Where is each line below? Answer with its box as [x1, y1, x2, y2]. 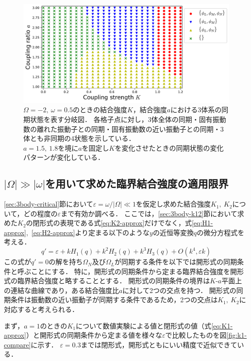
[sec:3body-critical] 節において [4, 199, 93, 209]
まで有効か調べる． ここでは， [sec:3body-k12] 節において [61, 208, 237, 218]
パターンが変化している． [23, 152, 104, 162]
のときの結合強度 [72, 104, 127, 115]
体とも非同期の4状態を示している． [23, 133, 135, 143]
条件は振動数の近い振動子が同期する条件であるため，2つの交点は [10, 294, 218, 305]
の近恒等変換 [152, 227, 194, 237]
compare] [4, 339, 31, 349]
